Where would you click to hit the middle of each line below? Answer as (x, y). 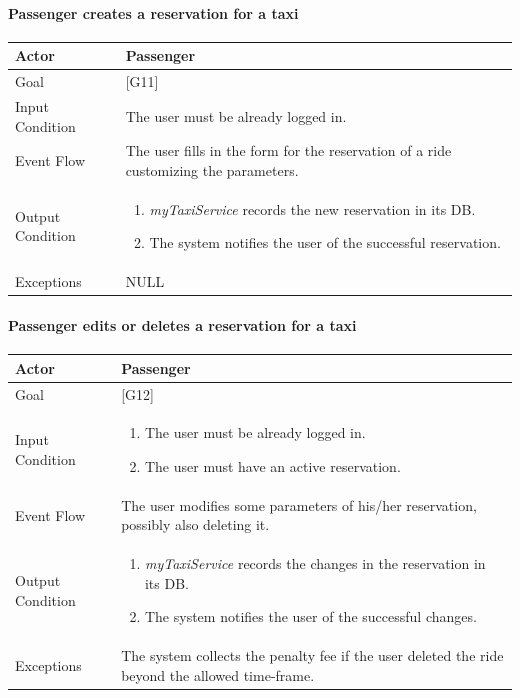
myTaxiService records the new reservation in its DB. (312, 208)
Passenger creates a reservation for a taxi (153, 12)
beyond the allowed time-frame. (218, 674)
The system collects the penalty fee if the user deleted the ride (312, 655)
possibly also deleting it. (195, 524)
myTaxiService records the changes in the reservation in (315, 563)
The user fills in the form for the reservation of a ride (288, 150)
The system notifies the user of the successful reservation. (325, 242)
